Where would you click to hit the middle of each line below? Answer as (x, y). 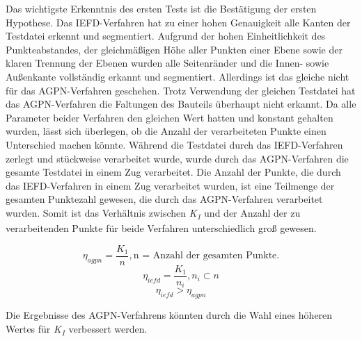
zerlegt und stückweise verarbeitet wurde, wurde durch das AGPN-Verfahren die (177, 158)
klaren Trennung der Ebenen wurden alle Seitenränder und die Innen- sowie (167, 63)
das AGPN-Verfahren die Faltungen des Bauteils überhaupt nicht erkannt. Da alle (181, 104)
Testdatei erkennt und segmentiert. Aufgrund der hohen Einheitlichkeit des (166, 36)
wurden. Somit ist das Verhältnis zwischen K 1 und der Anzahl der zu (153, 213)
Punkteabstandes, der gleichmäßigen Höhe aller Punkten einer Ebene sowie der (174, 49)
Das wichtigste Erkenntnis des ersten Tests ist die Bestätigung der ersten (161, 8)
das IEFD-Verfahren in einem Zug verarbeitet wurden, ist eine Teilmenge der (170, 185)
